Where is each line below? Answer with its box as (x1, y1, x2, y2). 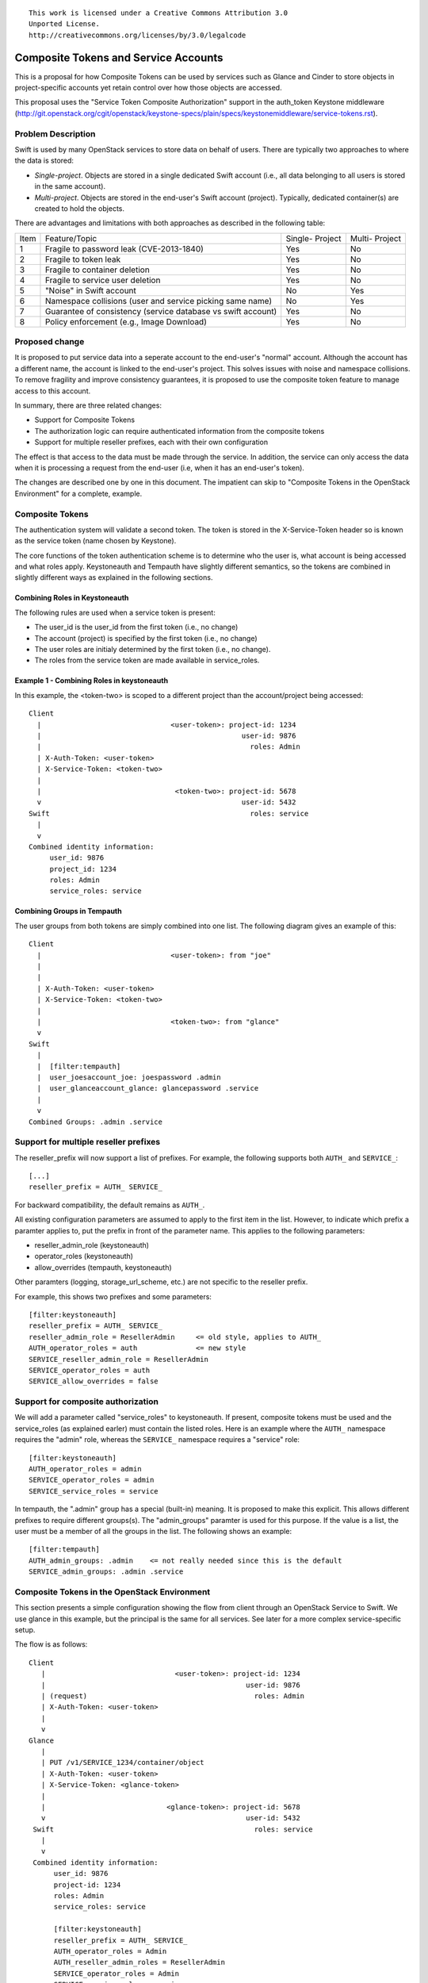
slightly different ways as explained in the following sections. (14, 573, 213, 582)
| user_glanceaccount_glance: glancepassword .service (36, 1084, 259, 1093)
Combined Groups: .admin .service (29, 1117, 162, 1126)
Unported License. (29, 20, 101, 29)
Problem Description (14, 128, 96, 139)
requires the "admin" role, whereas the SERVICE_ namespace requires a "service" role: (14, 1435, 300, 1444)
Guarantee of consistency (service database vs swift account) (44, 305, 277, 316)
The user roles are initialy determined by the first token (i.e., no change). (34, 645, 271, 654)
